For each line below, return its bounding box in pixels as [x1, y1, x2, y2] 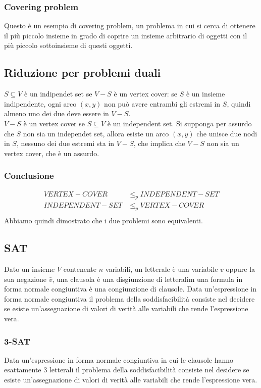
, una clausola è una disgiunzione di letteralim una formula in [52, 273, 243, 284]
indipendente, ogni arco [4, 98, 77, 109]
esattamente [4, 364, 41, 375]
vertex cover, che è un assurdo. [4, 148, 99, 158]
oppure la [226, 264, 255, 274]
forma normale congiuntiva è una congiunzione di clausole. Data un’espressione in [4, 283, 256, 294]
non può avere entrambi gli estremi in [104, 98, 221, 109]
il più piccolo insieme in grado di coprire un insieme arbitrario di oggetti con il [4, 30, 247, 40]
